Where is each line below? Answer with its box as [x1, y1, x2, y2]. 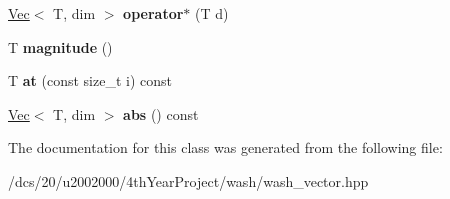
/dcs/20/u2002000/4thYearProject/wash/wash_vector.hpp [8, 170, 369, 191]
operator [123, 3, 184, 23]
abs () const [123, 103, 199, 124]
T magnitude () [8, 36, 113, 57]
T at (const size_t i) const [8, 70, 173, 91]
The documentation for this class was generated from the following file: [8, 137, 443, 158]
